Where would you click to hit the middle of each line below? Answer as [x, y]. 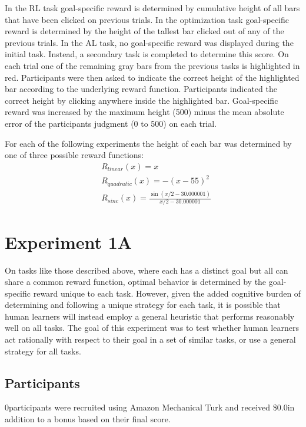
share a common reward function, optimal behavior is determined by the [136, 282]
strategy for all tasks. [43, 351]
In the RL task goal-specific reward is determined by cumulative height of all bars [152, 8]
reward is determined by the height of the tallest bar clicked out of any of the [144, 31]
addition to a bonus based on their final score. [88, 419]
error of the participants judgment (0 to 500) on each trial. [111, 123]
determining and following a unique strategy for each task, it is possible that [143, 305]
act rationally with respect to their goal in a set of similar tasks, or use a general [150, 339]
